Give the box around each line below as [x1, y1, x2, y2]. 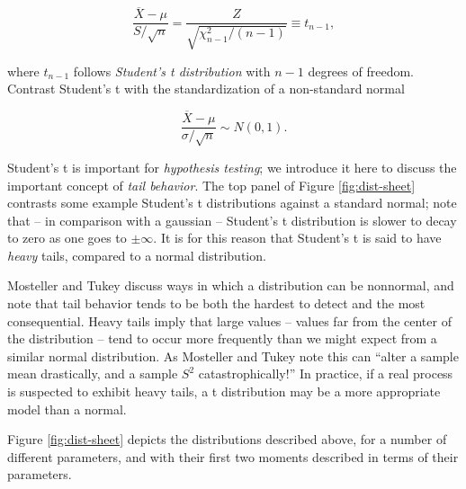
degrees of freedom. [308, 61, 414, 80]
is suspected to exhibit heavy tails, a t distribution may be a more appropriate [7, 382, 441, 401]
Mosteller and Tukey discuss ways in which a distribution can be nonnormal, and [7, 276, 454, 295]
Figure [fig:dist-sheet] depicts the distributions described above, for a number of [7, 430, 447, 449]
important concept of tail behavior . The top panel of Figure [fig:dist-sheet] [7, 175, 416, 194]
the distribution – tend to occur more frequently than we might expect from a [7, 329, 437, 348]
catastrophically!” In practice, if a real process [198, 364, 453, 383]
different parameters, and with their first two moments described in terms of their [7, 447, 459, 466]
